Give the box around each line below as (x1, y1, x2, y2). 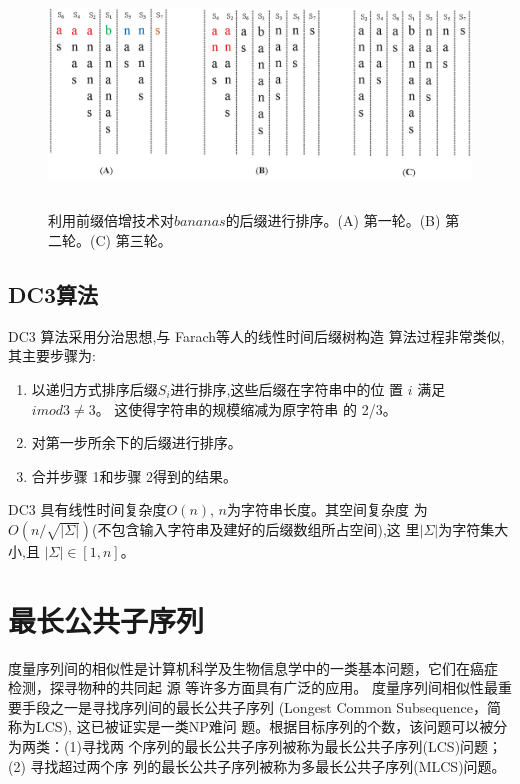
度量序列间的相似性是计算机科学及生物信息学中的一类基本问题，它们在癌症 (8, 657, 498, 678)
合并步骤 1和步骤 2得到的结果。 (31, 465, 238, 486)
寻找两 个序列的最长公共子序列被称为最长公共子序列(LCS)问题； (81, 736, 503, 756)
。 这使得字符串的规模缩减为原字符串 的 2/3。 (95, 398, 397, 419)
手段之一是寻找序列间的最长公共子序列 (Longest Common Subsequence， (21, 696, 488, 717)
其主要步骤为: (8, 345, 96, 366)
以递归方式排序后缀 (31, 378, 158, 399)
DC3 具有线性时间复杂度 (8, 499, 167, 520)
